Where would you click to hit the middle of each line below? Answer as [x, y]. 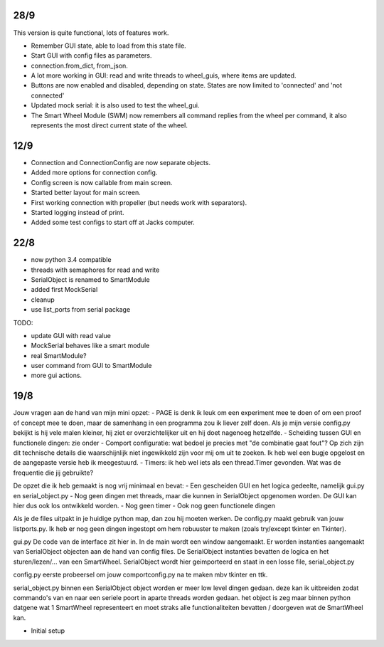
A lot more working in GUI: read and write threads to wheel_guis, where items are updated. [164, 75]
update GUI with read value [71, 335]
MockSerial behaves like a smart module [90, 346]
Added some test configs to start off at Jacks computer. [113, 222]
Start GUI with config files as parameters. [91, 56]
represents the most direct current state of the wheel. [109, 125]
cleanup [43, 300]
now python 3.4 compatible [71, 260]
